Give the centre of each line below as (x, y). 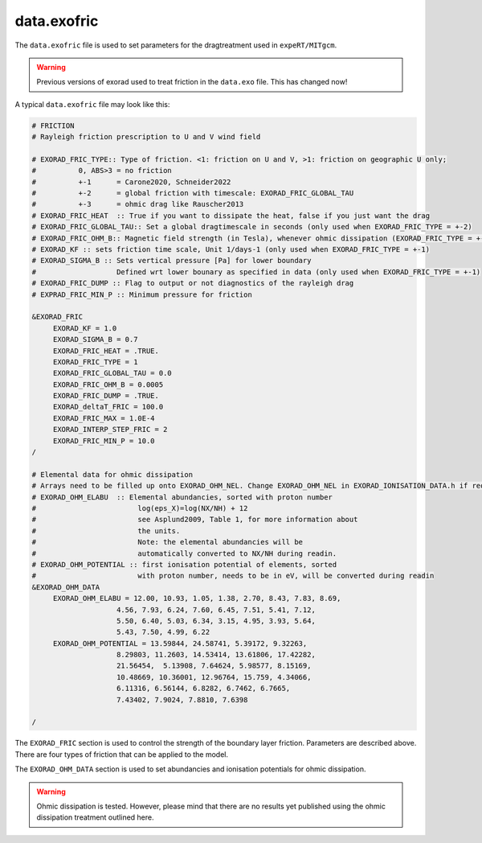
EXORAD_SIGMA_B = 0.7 (95, 339)
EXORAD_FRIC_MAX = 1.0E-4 (104, 418)
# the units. (106, 530)
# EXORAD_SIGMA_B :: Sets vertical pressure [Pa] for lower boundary (172, 261)
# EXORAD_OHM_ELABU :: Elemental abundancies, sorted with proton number (182, 497)
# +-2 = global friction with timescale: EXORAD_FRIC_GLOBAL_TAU (193, 193)
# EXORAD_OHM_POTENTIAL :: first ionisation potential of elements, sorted (184, 564)
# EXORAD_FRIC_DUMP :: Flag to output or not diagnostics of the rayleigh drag (193, 283)
